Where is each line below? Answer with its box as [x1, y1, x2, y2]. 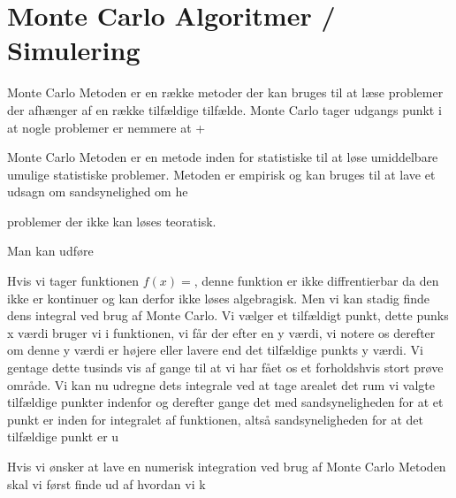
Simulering [7, 32, 141, 68]
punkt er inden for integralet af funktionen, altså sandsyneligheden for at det [7, 410, 424, 428]
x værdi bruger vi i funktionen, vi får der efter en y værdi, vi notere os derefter [7, 323, 436, 341]
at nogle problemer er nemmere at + [7, 118, 206, 136]
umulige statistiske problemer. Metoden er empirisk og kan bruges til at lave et [7, 165, 436, 183]
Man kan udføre [7, 241, 94, 260]
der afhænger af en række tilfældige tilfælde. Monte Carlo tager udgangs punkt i [7, 100, 442, 119]
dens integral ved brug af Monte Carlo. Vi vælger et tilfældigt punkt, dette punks [7, 306, 449, 325]
